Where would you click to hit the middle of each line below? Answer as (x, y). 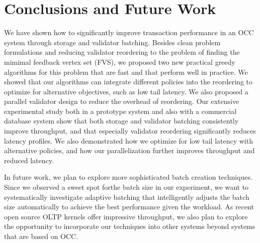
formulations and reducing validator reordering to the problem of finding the (122, 52)
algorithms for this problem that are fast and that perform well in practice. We (126, 72)
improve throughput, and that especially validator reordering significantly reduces (130, 131)
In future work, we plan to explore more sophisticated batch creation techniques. (128, 177)
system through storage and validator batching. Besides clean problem (112, 42)
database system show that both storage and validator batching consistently (121, 121)
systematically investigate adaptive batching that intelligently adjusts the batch (127, 197)
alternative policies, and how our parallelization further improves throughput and (129, 150)
